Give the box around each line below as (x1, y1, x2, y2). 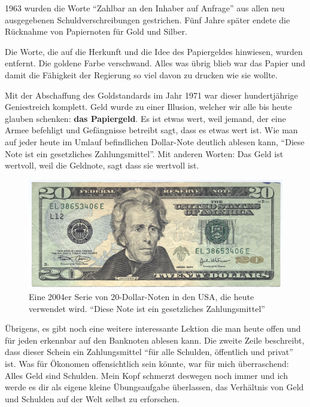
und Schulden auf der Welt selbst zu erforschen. (5, 392, 180, 405)
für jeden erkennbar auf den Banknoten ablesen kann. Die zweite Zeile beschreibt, (5, 333, 305, 346)
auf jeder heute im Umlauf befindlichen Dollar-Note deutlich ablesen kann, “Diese (5, 135, 305, 148)
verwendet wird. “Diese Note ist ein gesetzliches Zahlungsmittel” (29, 302, 265, 314)
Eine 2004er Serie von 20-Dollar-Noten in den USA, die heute (29, 290, 254, 303)
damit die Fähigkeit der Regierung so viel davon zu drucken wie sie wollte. (5, 68, 278, 81)
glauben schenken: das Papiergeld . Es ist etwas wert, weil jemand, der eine (5, 112, 286, 124)
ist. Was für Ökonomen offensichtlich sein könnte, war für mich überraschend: (5, 357, 289, 370)
